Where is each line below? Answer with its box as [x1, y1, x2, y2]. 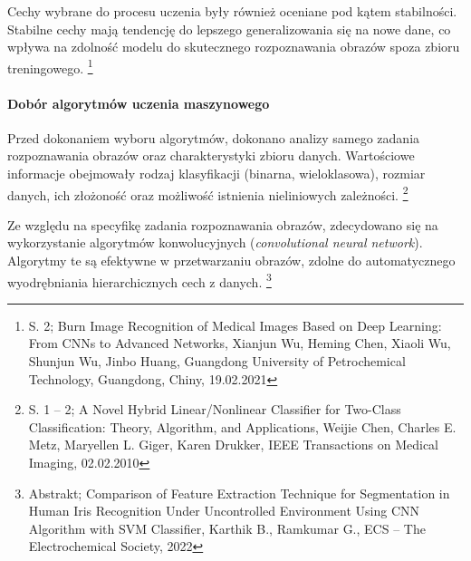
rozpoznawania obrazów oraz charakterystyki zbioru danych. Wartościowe [7, 146, 415, 165]
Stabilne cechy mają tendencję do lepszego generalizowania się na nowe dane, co [7, 19, 451, 38]
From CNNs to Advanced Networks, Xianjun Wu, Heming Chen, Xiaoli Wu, [28, 334, 451, 353]
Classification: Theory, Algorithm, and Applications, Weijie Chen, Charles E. [28, 417, 457, 436]
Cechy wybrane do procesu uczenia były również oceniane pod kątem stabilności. [7, 2, 457, 20]
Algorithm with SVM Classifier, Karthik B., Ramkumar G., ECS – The [28, 518, 426, 537]
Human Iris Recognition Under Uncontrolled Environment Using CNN [28, 501, 420, 520]
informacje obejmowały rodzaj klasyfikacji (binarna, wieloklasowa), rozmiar [7, 164, 426, 183]
